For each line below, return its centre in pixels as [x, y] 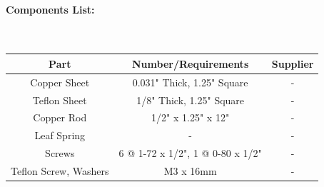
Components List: [50, 9]
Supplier [293, 63]
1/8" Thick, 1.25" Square [191, 100]
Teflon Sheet [60, 100]
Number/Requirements [190, 63]
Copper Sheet [60, 82]
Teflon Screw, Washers [60, 170]
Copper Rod [60, 117]
